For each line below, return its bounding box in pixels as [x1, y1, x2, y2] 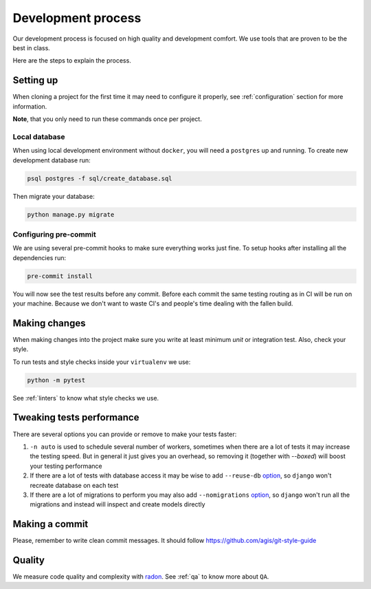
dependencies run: [12, 253, 67, 261]
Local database [12, 131, 65, 141]
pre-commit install [27, 272, 93, 280]
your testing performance [30, 462, 102, 470]
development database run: [12, 156, 91, 164]
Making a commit [12, 518, 89, 530]
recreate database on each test [30, 481, 119, 489]
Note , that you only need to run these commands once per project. [12, 115, 202, 123]
